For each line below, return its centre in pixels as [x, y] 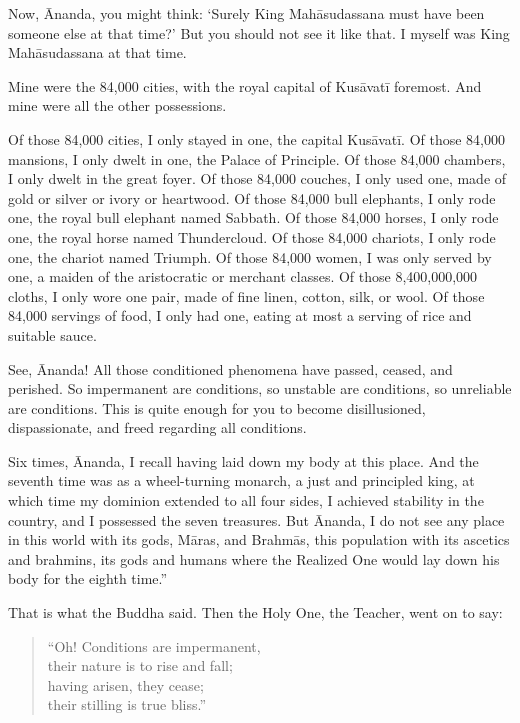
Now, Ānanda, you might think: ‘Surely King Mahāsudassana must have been [246, 13]
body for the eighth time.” [88, 578]
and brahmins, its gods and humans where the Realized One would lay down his [254, 558]
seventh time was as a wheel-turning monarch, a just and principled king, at [241, 480]
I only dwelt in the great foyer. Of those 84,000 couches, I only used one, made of [257, 178]
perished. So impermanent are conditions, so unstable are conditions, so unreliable [260, 388]
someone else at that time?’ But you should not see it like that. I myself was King [259, 32]
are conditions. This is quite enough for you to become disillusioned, [217, 407]
